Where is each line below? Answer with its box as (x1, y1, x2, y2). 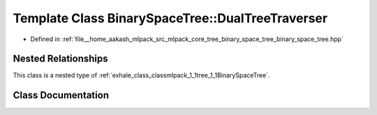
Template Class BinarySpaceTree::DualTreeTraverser (13, 10, 328, 26)
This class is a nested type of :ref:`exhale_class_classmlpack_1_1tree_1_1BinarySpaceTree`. (13, 71, 270, 79)
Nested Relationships (13, 53, 108, 65)
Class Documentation (13, 89, 110, 101)
